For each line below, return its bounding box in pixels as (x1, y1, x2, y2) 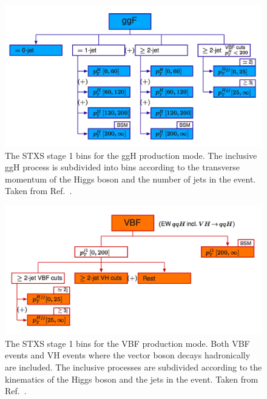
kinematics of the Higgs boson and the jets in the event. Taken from (5, 372, 259, 385)
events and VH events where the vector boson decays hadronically (5, 349, 251, 361)
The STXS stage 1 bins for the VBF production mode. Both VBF (5, 337, 250, 349)
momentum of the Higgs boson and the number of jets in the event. (5, 172, 256, 185)
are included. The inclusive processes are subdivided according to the (5, 360, 262, 373)
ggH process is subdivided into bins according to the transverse (5, 161, 240, 173)
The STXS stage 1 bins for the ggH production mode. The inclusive (5, 149, 257, 161)
